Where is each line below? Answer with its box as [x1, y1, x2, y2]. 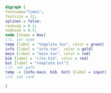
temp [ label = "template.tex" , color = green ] [5, 42, 104, 47]
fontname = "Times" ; [5, 9, 44, 14]
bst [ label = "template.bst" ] [5, 60, 69, 65]
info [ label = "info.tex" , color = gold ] [5, 46, 93, 51]
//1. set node [5, 37, 35, 42]
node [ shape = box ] [5, 32, 46, 37]
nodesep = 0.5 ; [5, 28, 37, 33]
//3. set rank [5, 74, 35, 79]
